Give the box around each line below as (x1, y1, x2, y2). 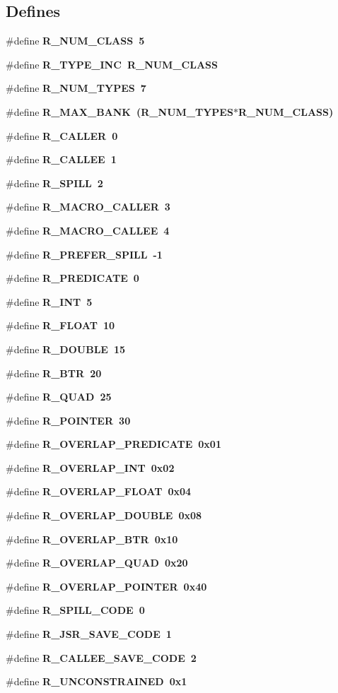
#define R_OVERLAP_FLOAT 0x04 (6, 484, 192, 499)
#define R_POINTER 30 (6, 413, 131, 427)
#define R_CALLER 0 (6, 128, 118, 143)
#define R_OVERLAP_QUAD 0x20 (6, 555, 188, 570)
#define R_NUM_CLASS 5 (6, 33, 145, 48)
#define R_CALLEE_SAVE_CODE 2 (6, 650, 197, 665)
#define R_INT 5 (6, 294, 93, 309)
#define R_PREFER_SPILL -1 (6, 247, 163, 261)
